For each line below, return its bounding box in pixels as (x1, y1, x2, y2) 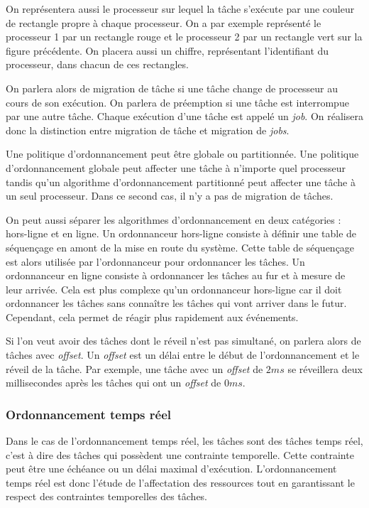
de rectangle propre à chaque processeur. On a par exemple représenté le (6, 15, 321, 30)
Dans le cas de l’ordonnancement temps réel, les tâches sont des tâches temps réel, (6, 433, 363, 448)
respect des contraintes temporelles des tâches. (6, 489, 208, 504)
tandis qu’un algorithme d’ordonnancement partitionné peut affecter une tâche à (6, 174, 356, 189)
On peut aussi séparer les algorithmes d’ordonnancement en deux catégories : (6, 212, 341, 227)
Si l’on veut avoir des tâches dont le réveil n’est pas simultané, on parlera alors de (6, 333, 361, 348)
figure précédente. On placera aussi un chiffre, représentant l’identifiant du (6, 43, 329, 58)
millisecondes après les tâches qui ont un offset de (6, 375, 221, 390)
